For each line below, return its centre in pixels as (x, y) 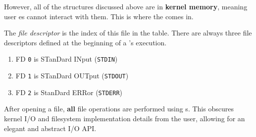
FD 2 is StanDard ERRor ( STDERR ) (69, 92)
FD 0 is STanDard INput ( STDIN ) (67, 59)
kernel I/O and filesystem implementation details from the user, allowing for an (125, 118)
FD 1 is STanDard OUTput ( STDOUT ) (72, 76)
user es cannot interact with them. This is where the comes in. (99, 16)
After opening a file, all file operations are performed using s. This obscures (119, 109)
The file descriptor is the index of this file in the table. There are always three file (128, 33)
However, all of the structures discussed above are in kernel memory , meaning (126, 6)
